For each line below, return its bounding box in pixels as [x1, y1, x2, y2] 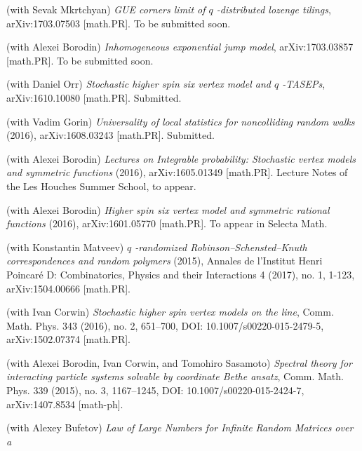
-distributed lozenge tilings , [216, 2, 331, 16]
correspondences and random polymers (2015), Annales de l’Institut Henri [6, 253, 323, 268]
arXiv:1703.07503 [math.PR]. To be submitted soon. [6, 15, 231, 30]
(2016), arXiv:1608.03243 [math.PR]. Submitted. [6, 128, 215, 142]
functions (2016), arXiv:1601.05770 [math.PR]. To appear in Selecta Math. [6, 216, 328, 231]
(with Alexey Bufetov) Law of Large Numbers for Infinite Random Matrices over [6, 420, 354, 435]
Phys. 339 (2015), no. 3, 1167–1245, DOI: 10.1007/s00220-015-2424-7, [6, 383, 304, 398]
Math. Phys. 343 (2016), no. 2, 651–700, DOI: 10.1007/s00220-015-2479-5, [6, 318, 324, 332]
